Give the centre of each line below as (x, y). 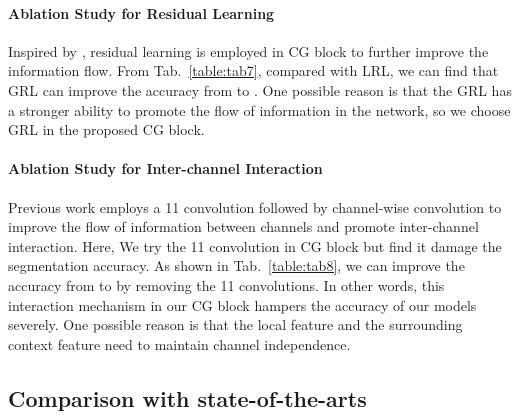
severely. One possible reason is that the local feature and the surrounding (235, 324)
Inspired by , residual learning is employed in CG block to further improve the (248, 50)
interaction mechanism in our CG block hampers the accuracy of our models (242, 304)
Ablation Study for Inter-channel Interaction (165, 168)
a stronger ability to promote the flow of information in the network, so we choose (259, 109)
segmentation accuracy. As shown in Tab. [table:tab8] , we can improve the (236, 265)
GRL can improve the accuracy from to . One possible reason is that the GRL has (260, 89)
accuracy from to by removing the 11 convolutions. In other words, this (226, 284)
